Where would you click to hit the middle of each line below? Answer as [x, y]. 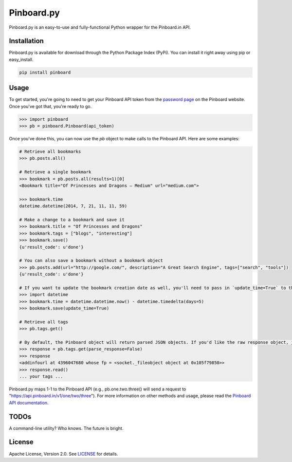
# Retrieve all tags [44, 322]
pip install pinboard [45, 72]
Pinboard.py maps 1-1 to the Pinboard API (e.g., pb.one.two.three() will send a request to [98, 389]
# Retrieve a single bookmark [55, 172]
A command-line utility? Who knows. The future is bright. [66, 428]
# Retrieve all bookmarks [50, 152]
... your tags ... [41, 376]
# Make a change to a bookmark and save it [72, 220]
